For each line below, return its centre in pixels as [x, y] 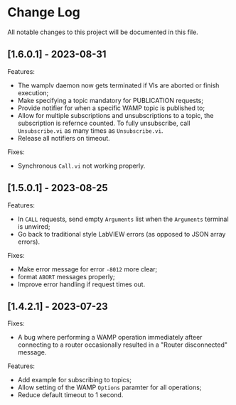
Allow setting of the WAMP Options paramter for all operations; [109, 387]
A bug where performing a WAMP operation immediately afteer [110, 337]
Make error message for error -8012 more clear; [87, 269]
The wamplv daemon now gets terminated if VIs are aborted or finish [118, 85]
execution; [33, 92]
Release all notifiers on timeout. [64, 138]
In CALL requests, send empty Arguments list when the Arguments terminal [123, 219]
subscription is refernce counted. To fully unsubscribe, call [104, 123]
